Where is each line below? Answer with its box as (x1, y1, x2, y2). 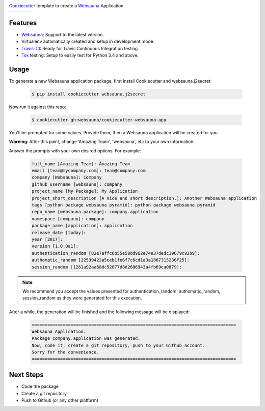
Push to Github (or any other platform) (21, 397, 99, 403)
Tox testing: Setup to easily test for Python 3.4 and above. (21, 52, 139, 59)
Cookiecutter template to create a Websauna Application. (9, 3, 125, 8)
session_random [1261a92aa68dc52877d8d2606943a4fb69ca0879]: (31, 264, 182, 270)
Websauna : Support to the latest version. (21, 31, 104, 37)
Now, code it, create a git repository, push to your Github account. (31, 342, 206, 348)
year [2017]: (31, 236, 63, 242)
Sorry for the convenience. (31, 350, 99, 355)
